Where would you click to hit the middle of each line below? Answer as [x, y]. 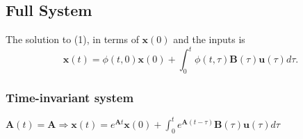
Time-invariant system [70, 98]
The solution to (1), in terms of [72, 39]
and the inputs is [209, 39]
